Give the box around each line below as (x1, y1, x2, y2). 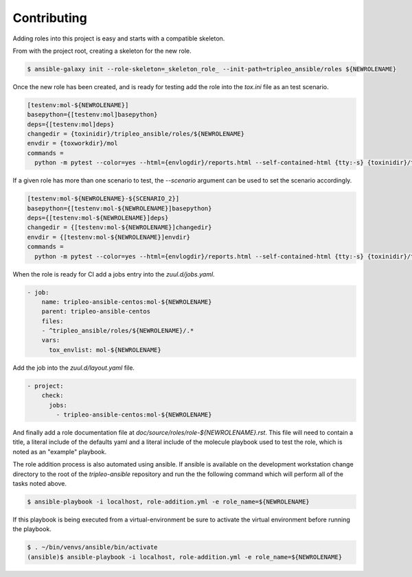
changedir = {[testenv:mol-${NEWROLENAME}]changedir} (27, 224, 212, 231)
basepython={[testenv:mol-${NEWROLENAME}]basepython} (27, 204, 212, 212)
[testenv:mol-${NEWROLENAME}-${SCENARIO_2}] (27, 195, 180, 202)
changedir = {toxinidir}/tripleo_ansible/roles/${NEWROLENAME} (27, 130, 245, 138)
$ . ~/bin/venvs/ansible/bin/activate (27, 543, 158, 552)
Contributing (12, 10, 87, 25)
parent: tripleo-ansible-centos (41, 307, 151, 316)
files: (41, 317, 64, 325)
